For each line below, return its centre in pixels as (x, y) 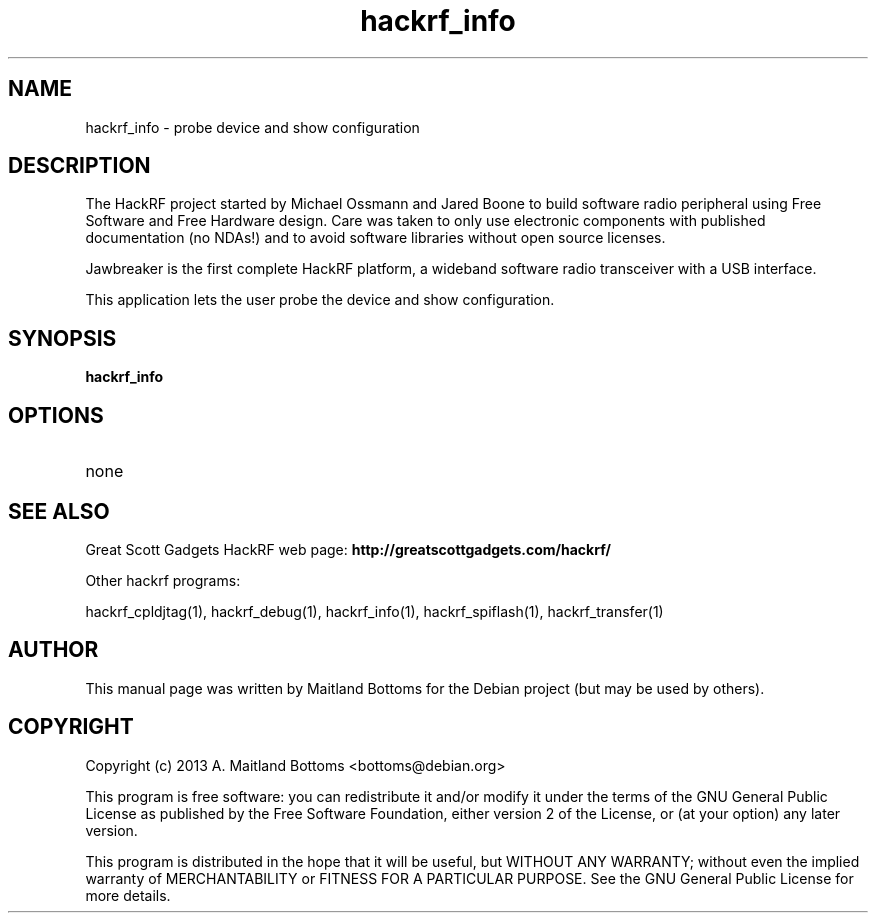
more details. (128, 895)
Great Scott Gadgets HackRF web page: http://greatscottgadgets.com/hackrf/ (348, 549)
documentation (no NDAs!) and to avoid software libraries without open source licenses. (375, 238)
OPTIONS (56, 415)
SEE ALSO (59, 511)
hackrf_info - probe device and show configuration (252, 127)
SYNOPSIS (62, 338)
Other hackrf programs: (163, 580)
